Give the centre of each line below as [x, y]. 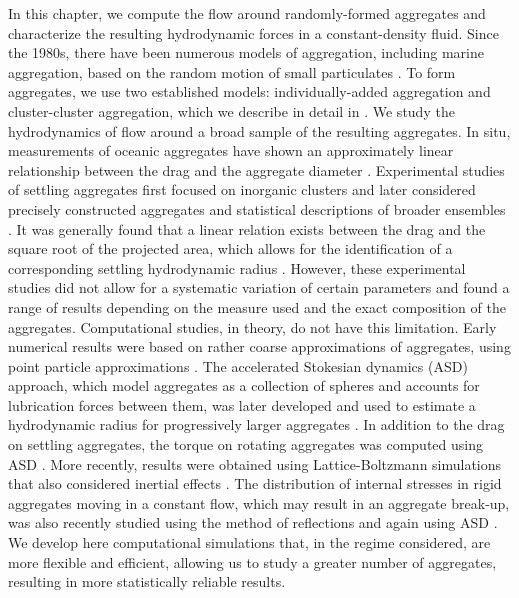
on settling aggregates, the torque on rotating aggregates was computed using [245, 444]
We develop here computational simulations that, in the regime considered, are [249, 542]
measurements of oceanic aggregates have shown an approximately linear [231, 150]
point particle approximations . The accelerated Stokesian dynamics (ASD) [238, 365]
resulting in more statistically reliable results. [147, 581]
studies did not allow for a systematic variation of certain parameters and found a [259, 287]
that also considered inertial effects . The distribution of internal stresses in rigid [255, 483]
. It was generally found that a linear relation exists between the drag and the [247, 228]
